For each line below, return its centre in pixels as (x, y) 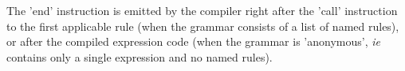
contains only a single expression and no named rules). (140, 56)
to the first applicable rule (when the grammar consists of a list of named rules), (203, 26)
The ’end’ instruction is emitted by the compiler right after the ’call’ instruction (202, 10)
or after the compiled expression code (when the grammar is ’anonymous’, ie (193, 41)
